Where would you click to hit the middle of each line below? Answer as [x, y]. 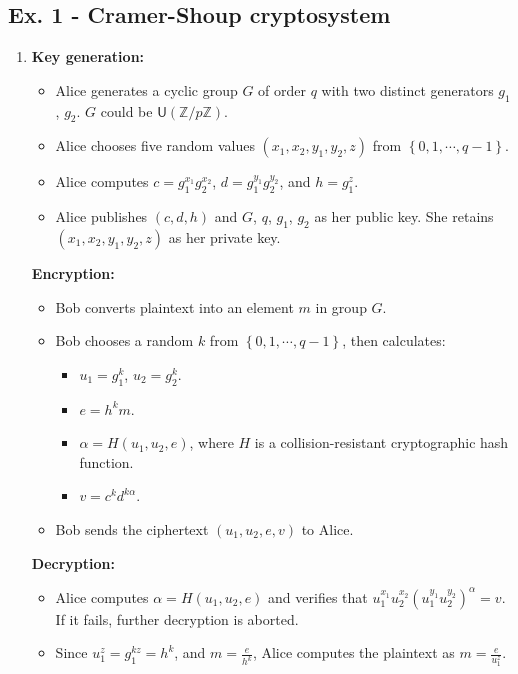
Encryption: [73, 272]
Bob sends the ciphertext [132, 528]
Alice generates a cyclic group [146, 89]
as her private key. [224, 236]
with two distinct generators [407, 89]
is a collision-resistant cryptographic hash [381, 442]
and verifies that [318, 596]
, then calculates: [394, 340]
